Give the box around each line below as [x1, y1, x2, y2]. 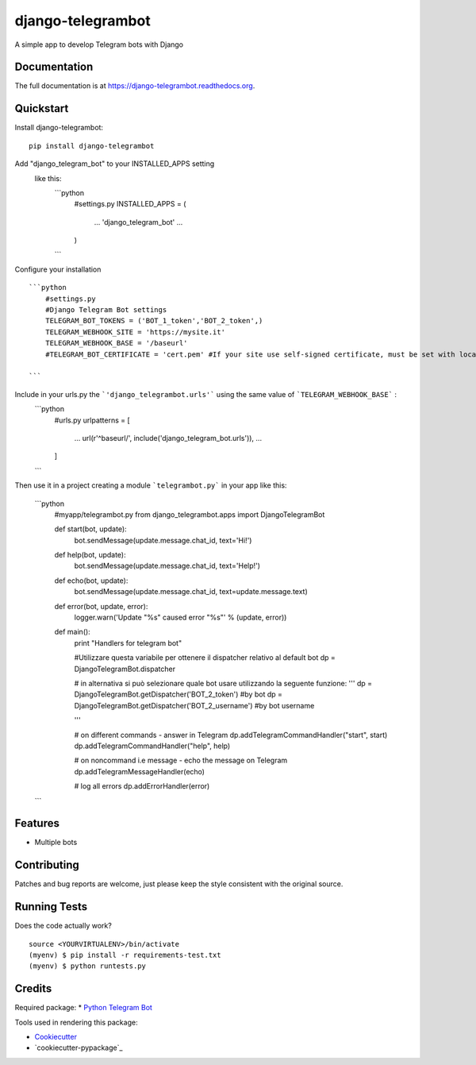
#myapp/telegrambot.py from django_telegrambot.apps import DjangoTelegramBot [54, 509, 325, 519]
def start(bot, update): [54, 524, 127, 534]
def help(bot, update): [54, 550, 126, 560]
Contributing [14, 859, 79, 872]
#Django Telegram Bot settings [44, 306, 167, 314]
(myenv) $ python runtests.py [29, 962, 147, 970]
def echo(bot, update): [54, 576, 129, 585]
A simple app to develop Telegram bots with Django [14, 40, 184, 49]
